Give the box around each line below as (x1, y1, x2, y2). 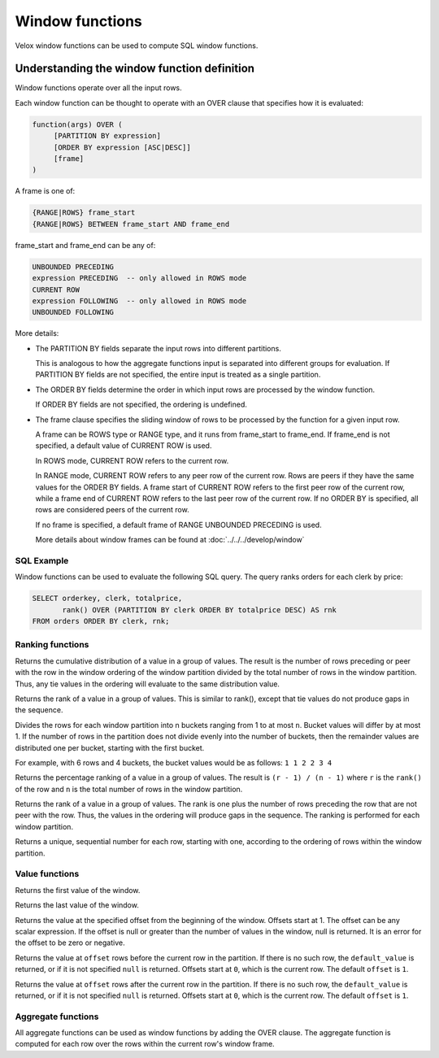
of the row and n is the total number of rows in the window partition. (15, 784, 243, 794)
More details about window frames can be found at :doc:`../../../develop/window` (35, 535, 305, 545)
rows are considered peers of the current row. (35, 505, 190, 515)
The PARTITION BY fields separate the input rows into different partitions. (35, 343, 282, 353)
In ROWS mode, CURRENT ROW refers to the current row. (35, 455, 229, 465)
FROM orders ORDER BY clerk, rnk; (32, 616, 170, 626)
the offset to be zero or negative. (15, 938, 125, 947)
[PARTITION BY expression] (53, 131, 162, 141)
